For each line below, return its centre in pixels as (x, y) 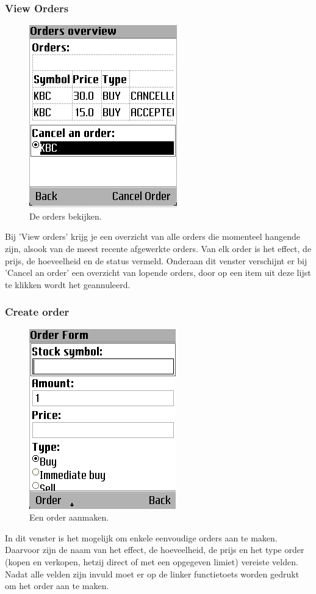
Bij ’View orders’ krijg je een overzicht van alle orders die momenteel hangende (153, 236)
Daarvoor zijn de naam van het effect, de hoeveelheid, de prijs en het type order (155, 550)
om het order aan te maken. (57, 586)
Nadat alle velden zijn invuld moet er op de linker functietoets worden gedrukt (152, 574)
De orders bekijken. (66, 216)
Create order (37, 312)
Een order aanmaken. (69, 517)
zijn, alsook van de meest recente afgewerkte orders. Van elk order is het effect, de (158, 248)
